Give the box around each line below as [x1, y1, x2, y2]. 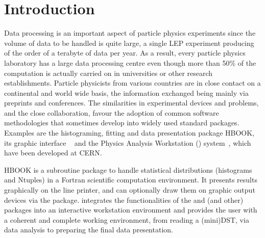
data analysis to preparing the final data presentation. [4, 224, 173, 235]
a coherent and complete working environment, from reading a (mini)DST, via [4, 214, 249, 225]
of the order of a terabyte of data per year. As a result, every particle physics [4, 47, 246, 58]
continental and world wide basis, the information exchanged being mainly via [4, 87, 249, 98]
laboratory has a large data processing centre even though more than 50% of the [4, 57, 256, 68]
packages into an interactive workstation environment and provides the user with [4, 204, 257, 215]
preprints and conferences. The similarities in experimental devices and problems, [4, 97, 259, 108]
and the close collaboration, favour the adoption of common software [4, 107, 219, 118]
